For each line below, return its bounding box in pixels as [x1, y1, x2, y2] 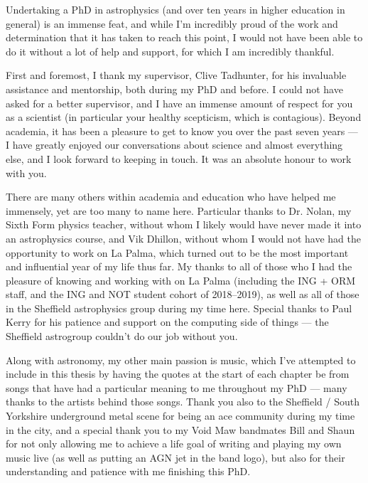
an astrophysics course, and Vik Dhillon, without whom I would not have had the [6, 230, 361, 245]
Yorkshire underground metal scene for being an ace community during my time [6, 408, 355, 423]
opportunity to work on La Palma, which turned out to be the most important [6, 245, 349, 260]
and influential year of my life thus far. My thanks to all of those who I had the [6, 259, 352, 274]
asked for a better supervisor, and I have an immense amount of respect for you [6, 95, 353, 110]
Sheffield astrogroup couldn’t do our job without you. [6, 329, 238, 344]
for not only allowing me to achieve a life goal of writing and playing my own [6, 436, 342, 451]
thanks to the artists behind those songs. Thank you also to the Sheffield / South [6, 394, 359, 409]
